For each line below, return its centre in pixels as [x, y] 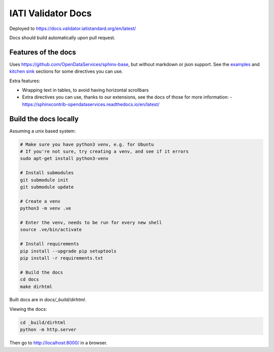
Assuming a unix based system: [43, 131]
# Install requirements [50, 244]
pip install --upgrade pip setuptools [68, 251]
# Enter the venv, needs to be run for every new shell [91, 222]
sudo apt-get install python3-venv [64, 158]
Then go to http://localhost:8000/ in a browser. [58, 343]
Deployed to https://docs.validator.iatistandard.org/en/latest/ [73, 28]
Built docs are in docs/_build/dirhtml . [48, 300]
